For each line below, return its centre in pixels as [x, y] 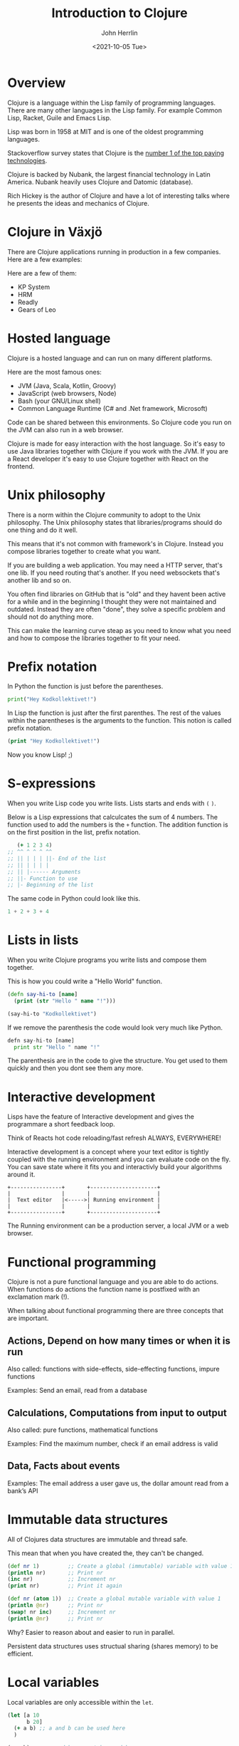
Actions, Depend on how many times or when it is [119, 1340]
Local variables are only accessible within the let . [81, 1702]
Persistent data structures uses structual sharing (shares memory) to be [113, 1646]
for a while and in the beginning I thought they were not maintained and [112, 601]
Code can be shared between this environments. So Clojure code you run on [119, 422]
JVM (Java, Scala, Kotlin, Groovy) [67, 385]
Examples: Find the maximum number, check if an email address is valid [113, 1443]
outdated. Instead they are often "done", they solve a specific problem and [116, 609]
